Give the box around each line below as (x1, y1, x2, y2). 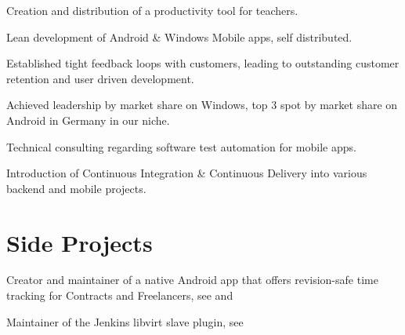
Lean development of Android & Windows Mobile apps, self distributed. (6, 28, 353, 45)
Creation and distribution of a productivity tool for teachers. (6, 2, 298, 18)
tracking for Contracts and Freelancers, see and (6, 287, 233, 304)
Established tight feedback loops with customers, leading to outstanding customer (6, 55, 400, 71)
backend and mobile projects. (6, 180, 146, 196)
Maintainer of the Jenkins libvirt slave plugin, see (6, 313, 244, 330)
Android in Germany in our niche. (6, 111, 170, 128)
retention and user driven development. (6, 70, 194, 86)
